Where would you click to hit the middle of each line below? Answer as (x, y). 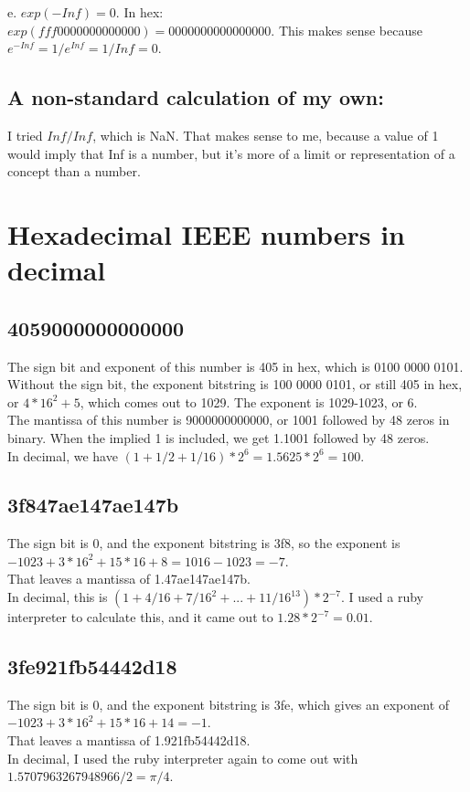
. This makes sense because (347, 30)
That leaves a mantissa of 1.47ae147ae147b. (129, 579)
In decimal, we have (63, 455)
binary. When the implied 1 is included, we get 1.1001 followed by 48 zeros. (219, 437)
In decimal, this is (58, 597)
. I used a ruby (382, 597)
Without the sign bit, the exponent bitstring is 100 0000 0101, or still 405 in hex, (235, 384)
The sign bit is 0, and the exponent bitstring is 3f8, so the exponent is (204, 543)
